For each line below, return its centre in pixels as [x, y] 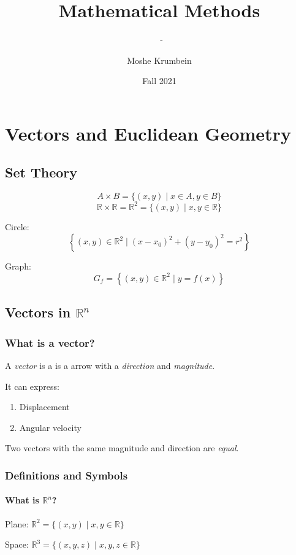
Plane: [17, 523]
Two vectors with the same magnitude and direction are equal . [122, 448]
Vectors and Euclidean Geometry [148, 133]
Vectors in [38, 312]
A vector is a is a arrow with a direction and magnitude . [110, 365]
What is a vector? [50, 342]
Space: [17, 544]
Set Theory [41, 172]
